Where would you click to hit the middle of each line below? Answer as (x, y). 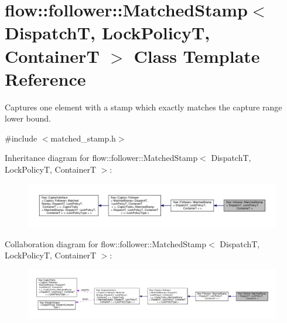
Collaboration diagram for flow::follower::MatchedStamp (105, 243)
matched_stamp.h (83, 138)
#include (21, 138)
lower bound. (28, 118)
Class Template (197, 55)
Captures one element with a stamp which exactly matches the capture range (143, 107)
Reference (45, 78)
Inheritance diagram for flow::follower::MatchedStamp (101, 158)
